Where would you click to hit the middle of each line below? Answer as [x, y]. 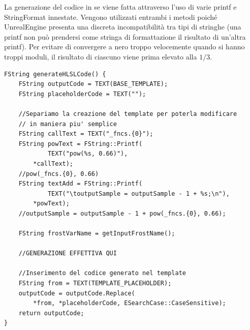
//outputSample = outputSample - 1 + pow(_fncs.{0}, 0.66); [122, 213]
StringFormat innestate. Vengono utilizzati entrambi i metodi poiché [111, 17]
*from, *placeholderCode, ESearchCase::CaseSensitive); [130, 303]
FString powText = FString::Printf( [81, 144]
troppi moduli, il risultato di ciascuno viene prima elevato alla [101, 56]
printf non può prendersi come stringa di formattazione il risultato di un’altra [125, 36]
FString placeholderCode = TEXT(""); [82, 94]
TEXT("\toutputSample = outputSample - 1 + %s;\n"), [138, 193]
